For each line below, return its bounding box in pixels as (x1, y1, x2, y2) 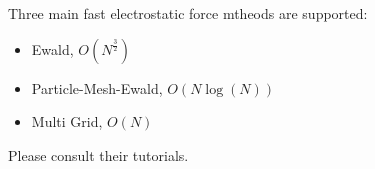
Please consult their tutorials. (8, 144, 189, 165)
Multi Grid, (31, 111, 103, 132)
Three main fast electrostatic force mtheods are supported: (8, 3, 368, 23)
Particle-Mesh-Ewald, (31, 77, 163, 98)
